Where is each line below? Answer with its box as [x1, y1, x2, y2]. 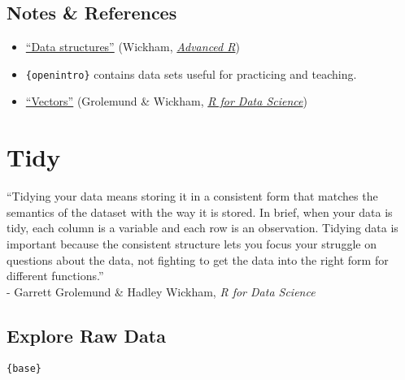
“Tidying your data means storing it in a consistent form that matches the [7, 188, 378, 205]
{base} [7, 362, 41, 374]
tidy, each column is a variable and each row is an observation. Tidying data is [7, 219, 398, 236]
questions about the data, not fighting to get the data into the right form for [7, 251, 389, 268]
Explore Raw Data [7, 322, 166, 348]
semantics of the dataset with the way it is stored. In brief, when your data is [7, 203, 393, 220]
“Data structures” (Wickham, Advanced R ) [25, 38, 240, 55]
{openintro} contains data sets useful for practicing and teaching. [25, 65, 357, 82]
